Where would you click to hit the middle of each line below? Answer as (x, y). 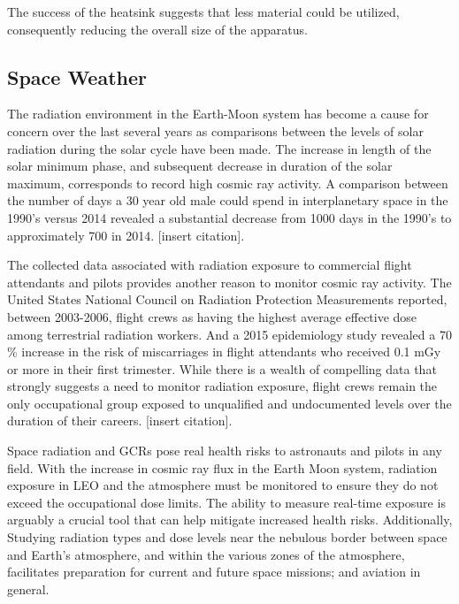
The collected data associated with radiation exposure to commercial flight (210, 265)
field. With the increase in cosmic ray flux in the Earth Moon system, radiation (222, 467)
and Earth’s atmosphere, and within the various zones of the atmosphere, (206, 554)
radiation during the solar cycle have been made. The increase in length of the (219, 148)
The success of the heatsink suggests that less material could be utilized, (203, 11)
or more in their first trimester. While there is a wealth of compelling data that (222, 368)
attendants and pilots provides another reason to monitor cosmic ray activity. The (229, 282)
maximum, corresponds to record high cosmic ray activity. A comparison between (228, 183)
